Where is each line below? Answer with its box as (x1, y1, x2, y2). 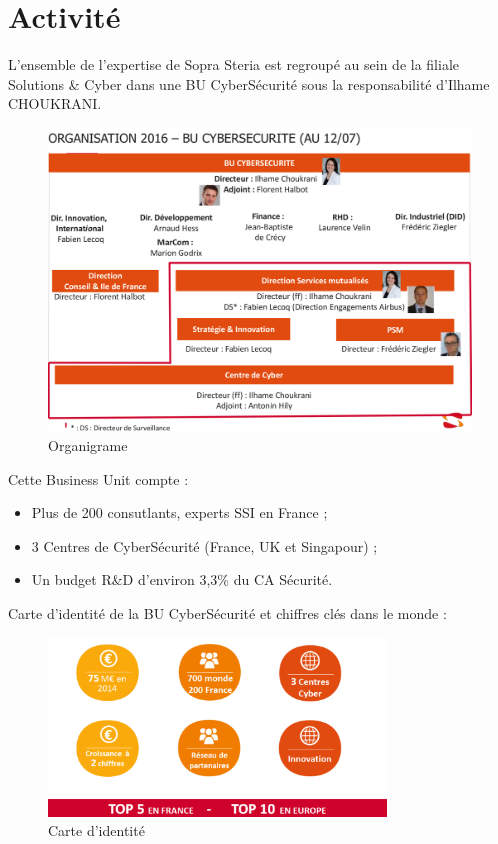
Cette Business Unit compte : (8, 468, 189, 489)
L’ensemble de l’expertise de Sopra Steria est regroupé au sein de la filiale (8, 54, 460, 75)
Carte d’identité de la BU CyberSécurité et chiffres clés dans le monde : (8, 602, 447, 623)
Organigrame (48, 435, 128, 455)
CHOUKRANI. (8, 93, 102, 114)
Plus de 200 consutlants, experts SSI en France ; (31, 502, 328, 523)
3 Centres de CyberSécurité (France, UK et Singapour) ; (31, 535, 378, 556)
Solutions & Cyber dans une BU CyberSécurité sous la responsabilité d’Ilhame (8, 73, 490, 94)
